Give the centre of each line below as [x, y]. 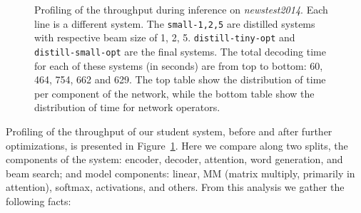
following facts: [39, 201]
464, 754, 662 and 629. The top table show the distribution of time [180, 79]
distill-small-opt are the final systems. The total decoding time [180, 51]
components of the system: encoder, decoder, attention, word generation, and [174, 159]
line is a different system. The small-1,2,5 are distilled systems [175, 23]
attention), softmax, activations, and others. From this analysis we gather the [175, 187]
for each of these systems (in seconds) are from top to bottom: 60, [179, 65]
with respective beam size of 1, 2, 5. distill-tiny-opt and [165, 37]
